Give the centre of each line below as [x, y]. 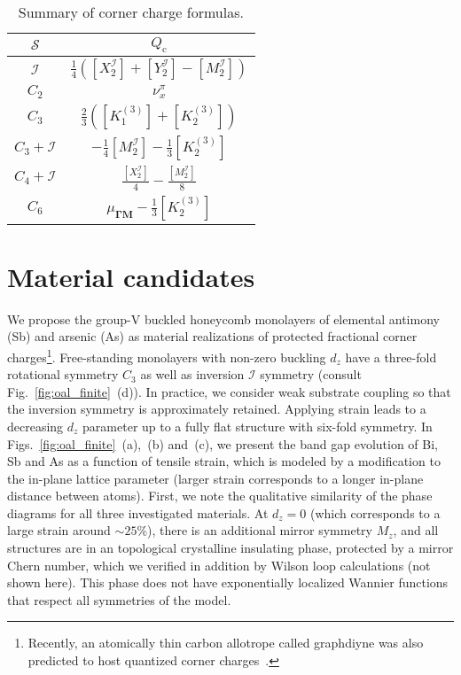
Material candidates [131, 276]
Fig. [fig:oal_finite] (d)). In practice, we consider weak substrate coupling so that [229, 391]
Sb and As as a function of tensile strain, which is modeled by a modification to [224, 461]
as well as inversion [192, 374]
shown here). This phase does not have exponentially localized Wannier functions [228, 582]
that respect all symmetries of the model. [119, 599]
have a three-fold [391, 357]
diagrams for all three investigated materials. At [138, 512]
